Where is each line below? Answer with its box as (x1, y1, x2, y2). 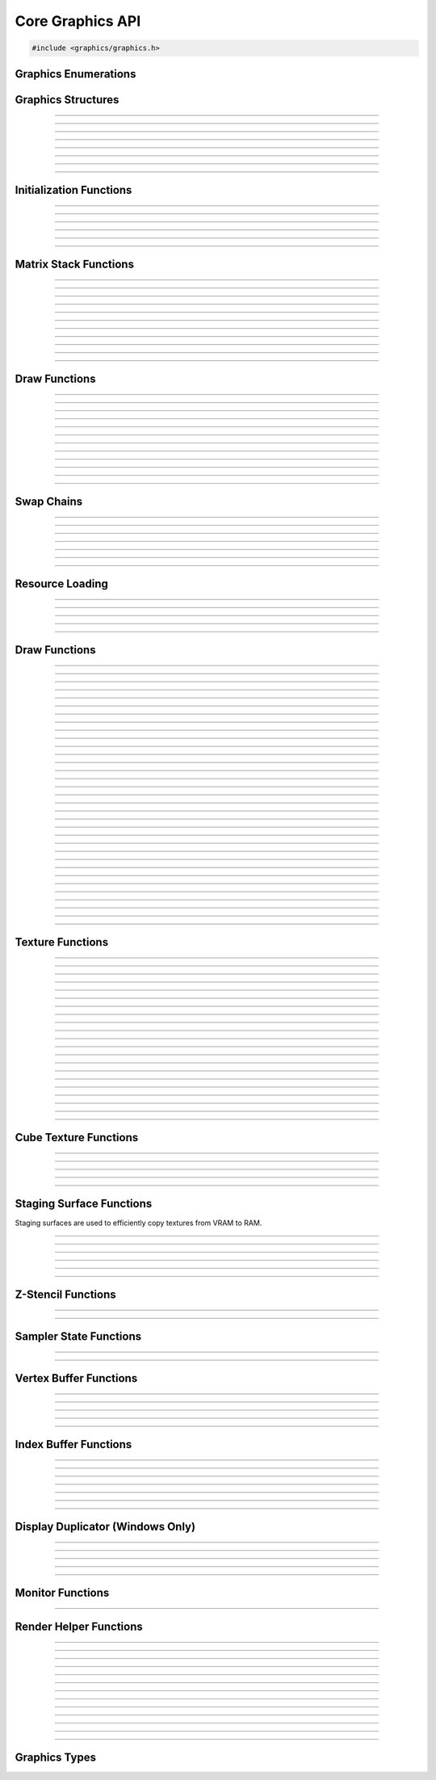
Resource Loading (15, 577, 109, 590)
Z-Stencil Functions (15, 1287, 116, 1301)
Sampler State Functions (15, 1329, 141, 1343)
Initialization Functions (15, 183, 132, 197)
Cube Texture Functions (15, 1131, 139, 1144)
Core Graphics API (15, 12, 141, 30)
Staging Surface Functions (15, 1196, 153, 1211)
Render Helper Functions (15, 1619, 143, 1633)
